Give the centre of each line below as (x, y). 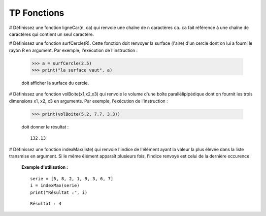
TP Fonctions (37, 13)
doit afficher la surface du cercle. (55, 83)
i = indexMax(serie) (55, 185)
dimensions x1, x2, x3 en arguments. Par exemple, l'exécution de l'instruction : (89, 101)
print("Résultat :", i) (59, 192)
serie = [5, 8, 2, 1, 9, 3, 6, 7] (72, 179)
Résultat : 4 (46, 203)
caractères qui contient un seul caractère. (51, 34)
